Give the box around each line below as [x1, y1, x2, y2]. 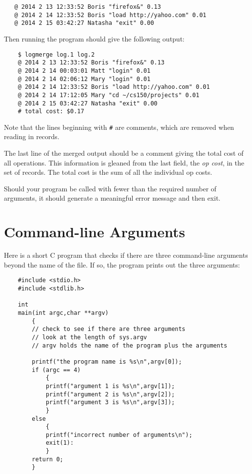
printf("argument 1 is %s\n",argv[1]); [45, 382, 175, 390]
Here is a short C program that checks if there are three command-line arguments [4, 250, 248, 260]
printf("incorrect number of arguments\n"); [45, 431, 193, 438]
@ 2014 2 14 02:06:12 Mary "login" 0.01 [18, 75, 151, 82]
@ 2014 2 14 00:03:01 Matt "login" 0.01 [18, 67, 151, 74]
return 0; [32, 455, 63, 463]
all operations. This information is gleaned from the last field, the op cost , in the [4, 157, 244, 167]
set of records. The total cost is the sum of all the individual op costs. [4, 167, 213, 177]
